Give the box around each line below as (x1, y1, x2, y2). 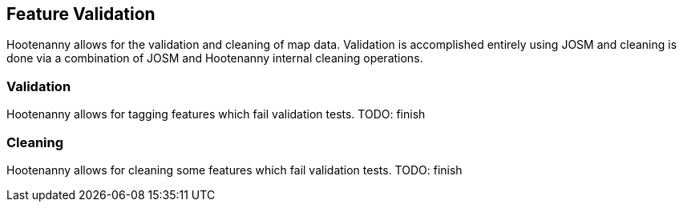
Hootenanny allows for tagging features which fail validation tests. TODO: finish (6, 107, 426, 122)
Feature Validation (6, 4, 156, 24)
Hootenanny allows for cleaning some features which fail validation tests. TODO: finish (6, 162, 463, 177)
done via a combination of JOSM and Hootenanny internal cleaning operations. (6, 51, 423, 66)
